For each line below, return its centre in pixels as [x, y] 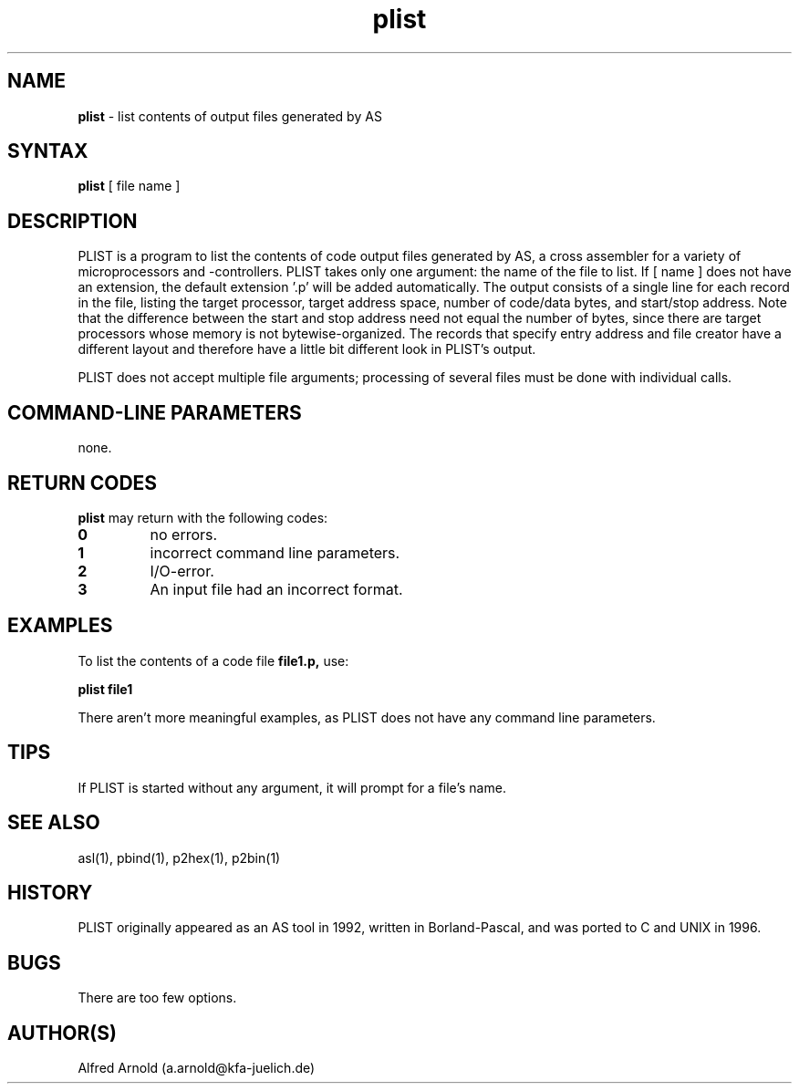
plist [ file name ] [129, 186]
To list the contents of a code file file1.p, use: [213, 660]
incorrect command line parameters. [275, 552]
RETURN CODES [83, 483]
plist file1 [105, 689]
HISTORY [50, 892]
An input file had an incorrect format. [276, 589]
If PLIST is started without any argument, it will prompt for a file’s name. [292, 787]
